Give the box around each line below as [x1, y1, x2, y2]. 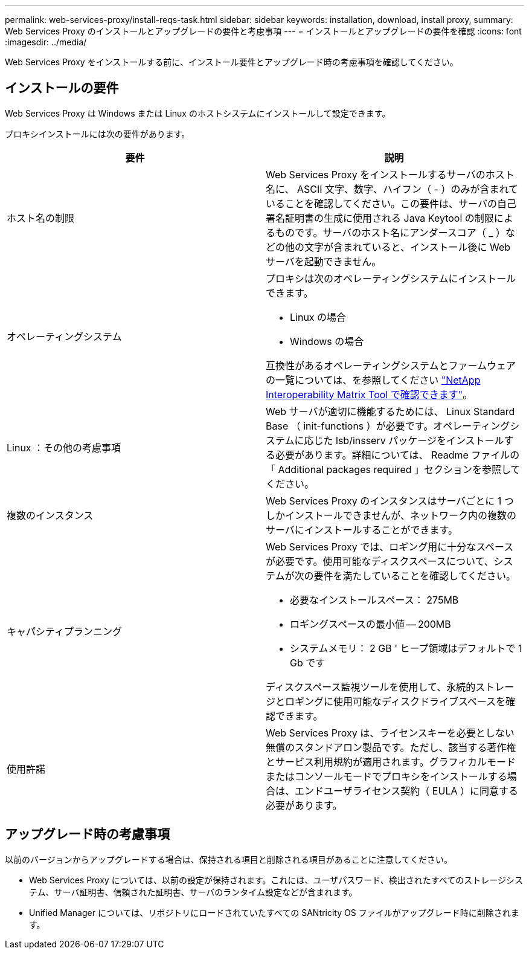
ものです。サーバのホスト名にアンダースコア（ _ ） [275, 226, 506, 239]
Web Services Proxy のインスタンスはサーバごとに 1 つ [266, 494, 514, 507]
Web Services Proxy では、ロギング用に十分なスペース [266, 540, 514, 553]
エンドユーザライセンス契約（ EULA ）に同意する [295, 784, 518, 797]
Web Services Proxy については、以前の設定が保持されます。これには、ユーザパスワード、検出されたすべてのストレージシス [29, 874, 523, 885]
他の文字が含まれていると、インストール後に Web [285, 240, 511, 253]
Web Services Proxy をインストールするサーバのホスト [266, 168, 515, 181]
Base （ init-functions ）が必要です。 [266, 419, 434, 432]
